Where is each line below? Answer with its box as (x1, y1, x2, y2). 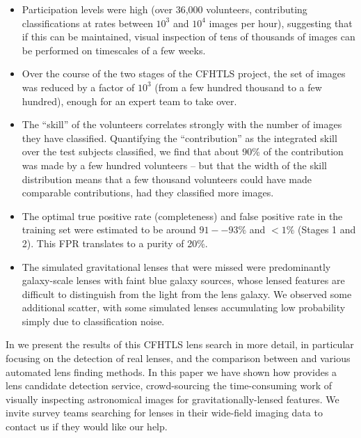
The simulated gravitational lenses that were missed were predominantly (22, 259, 331, 274)
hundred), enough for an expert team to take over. (22, 93, 237, 108)
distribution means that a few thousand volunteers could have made (22, 171, 312, 186)
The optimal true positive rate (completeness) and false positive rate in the (22, 208, 343, 223)
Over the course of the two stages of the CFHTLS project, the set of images (22, 66, 346, 81)
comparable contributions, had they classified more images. (22, 185, 274, 200)
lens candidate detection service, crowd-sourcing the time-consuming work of (6, 378, 332, 393)
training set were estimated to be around (22, 222, 196, 237)
